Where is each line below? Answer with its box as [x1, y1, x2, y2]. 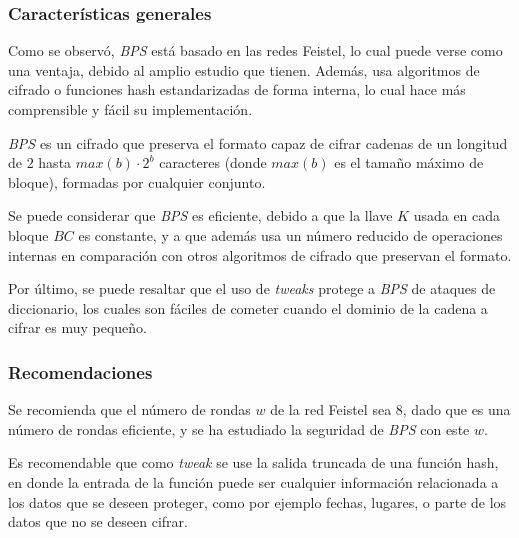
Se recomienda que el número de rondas [8, 399, 251, 420]
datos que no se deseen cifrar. [8, 511, 188, 532]
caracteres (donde [159, 152, 267, 173]
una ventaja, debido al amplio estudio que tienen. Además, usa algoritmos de [8, 59, 480, 80]
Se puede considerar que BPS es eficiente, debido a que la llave [8, 205, 393, 226]
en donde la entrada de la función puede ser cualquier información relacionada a [8, 471, 499, 492]
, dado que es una [402, 399, 511, 420]
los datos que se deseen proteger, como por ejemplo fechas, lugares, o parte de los [8, 491, 507, 512]
